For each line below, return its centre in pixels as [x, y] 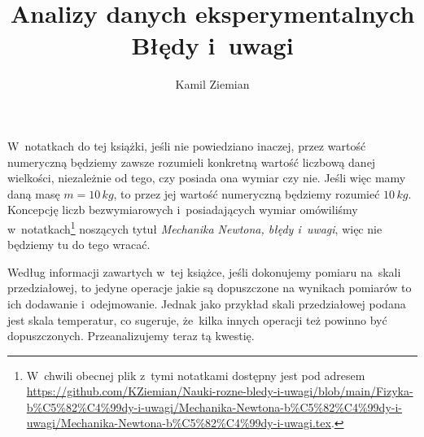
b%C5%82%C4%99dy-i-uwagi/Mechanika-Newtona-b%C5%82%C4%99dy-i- [214, 406]
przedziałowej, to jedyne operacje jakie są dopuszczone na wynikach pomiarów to [210, 288]
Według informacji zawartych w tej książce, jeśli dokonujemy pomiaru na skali [204, 271]
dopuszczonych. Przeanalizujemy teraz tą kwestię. [131, 336]
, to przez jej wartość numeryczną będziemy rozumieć [247, 193]
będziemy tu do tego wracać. [79, 245]
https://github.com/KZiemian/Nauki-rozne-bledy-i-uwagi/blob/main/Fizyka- [220, 391]
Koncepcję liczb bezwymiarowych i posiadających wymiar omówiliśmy [183, 210]
